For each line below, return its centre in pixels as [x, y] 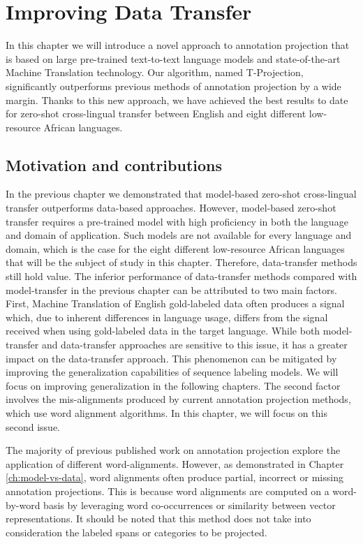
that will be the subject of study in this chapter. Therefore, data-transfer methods [181, 262]
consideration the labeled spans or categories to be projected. [136, 532]
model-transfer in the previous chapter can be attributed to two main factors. [171, 289]
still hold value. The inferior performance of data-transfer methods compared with [181, 276]
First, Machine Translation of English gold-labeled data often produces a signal [175, 303]
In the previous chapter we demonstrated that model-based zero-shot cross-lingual [181, 194]
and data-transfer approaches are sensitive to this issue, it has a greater [194, 345]
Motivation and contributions [114, 164]
